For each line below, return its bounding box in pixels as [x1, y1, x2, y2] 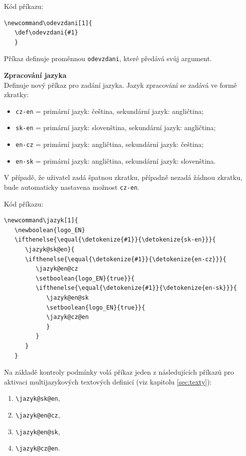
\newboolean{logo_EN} [14, 226, 85, 234]
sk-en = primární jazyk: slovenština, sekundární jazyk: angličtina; [15, 122, 216, 133]
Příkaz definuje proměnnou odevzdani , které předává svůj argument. [4, 53, 212, 64]
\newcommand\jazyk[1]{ [4, 217, 78, 224]
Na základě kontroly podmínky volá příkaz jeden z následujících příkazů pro [4, 367, 234, 377]
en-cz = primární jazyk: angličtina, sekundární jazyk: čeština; [15, 139, 204, 149]
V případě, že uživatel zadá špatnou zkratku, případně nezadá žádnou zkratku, [4, 172, 243, 182]
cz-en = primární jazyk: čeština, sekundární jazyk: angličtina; [15, 105, 204, 116]
